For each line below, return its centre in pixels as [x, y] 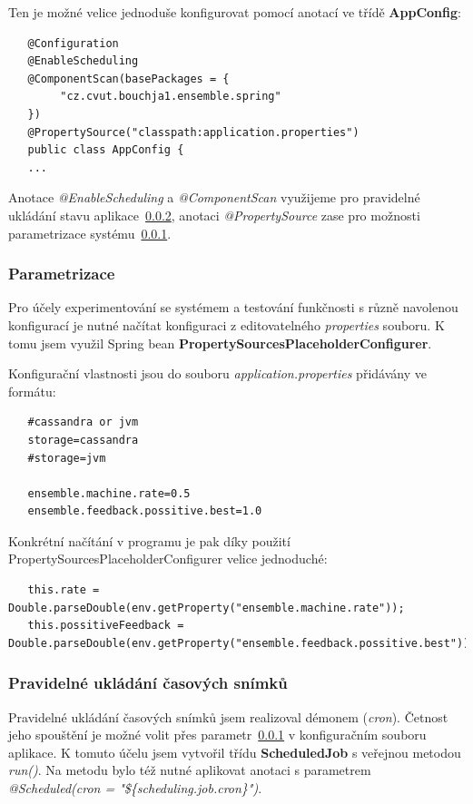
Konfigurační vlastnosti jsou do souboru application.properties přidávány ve [217, 373]
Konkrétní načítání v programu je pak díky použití [149, 540]
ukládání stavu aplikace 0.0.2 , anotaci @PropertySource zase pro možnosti [214, 215]
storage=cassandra [83, 440]
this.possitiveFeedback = [106, 626]
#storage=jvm [67, 458]
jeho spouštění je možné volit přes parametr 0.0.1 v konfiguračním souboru [217, 735]
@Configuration [73, 43]
